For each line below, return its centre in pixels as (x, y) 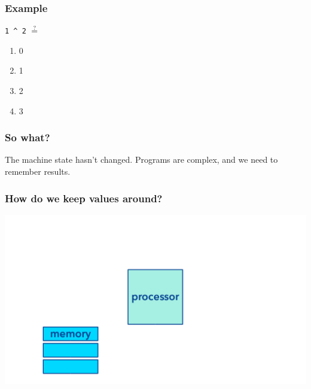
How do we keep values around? (84, 198)
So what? (28, 137)
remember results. (38, 171)
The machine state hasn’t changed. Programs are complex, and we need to (141, 159)
